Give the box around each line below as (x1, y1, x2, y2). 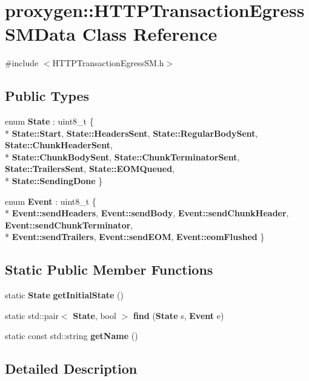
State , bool (73, 309, 116, 321)
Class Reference (82, 21, 218, 46)
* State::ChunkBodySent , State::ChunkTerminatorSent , (5, 150, 240, 163)
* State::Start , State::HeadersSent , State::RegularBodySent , (5, 126, 258, 139)
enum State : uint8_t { (5, 115, 94, 128)
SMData (5, 21, 76, 46)
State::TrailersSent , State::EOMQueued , (5, 162, 175, 175)
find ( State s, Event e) (133, 309, 224, 321)
